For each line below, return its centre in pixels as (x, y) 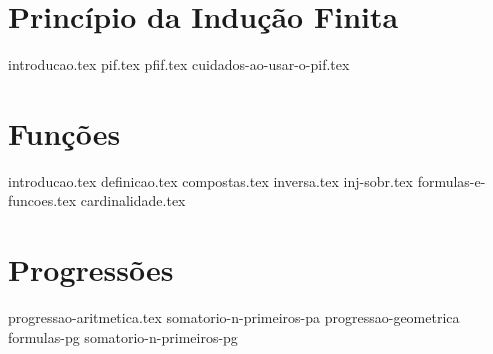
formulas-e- (451, 180)
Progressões (91, 269)
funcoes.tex (42, 200)
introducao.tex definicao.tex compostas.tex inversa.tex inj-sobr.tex (210, 180)
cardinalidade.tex (133, 200)
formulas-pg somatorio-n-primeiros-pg (123, 336)
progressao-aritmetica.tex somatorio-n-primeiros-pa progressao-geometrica (234, 317)
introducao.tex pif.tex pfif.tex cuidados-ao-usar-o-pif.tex (179, 64)
